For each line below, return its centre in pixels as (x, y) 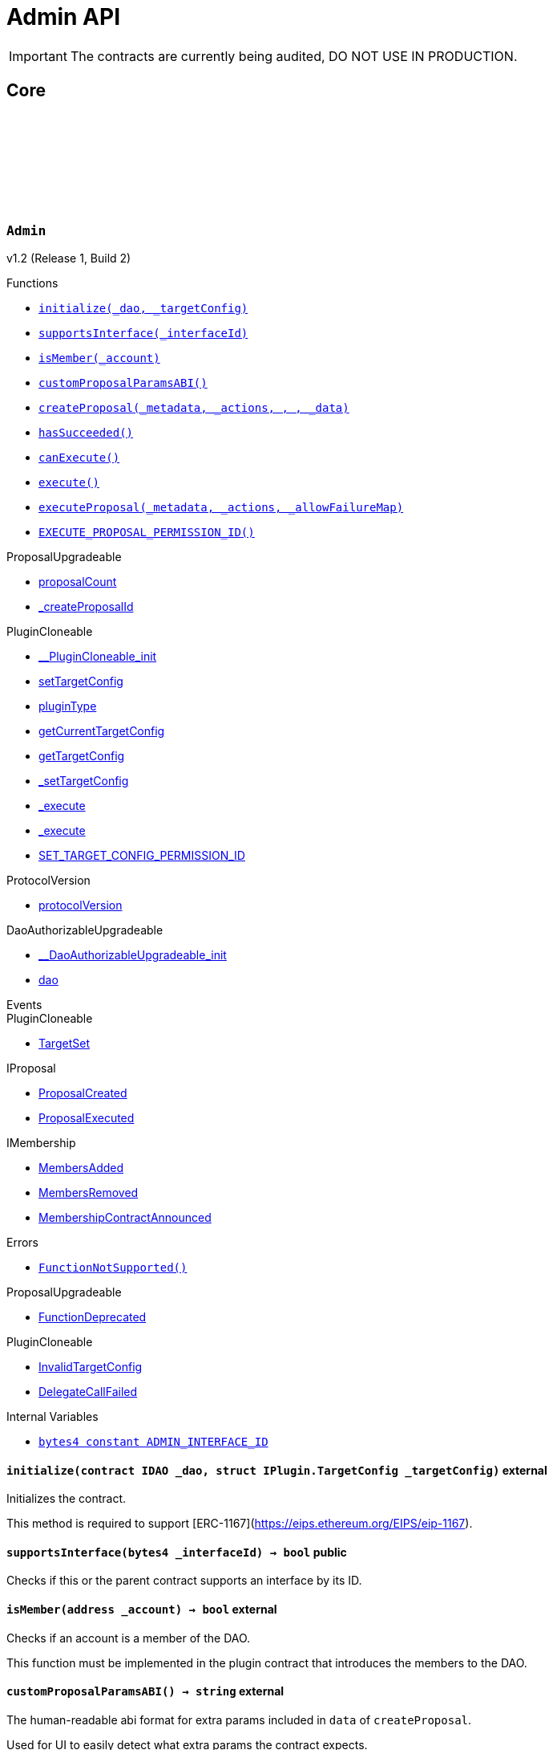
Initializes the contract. (66, 1499)
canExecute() (79, 457)
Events (24, 1004)
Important (38, 56)
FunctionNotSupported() (113, 1267)
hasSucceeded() (86, 432)
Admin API (64, 17)
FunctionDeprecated (93, 1317)
